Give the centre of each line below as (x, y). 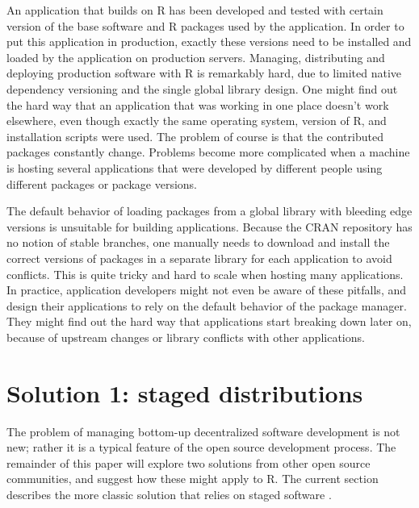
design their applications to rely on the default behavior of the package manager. (207, 305)
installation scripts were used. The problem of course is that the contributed (195, 136)
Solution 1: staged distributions (185, 392)
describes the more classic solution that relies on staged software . (169, 494)
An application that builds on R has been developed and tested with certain (195, 10)
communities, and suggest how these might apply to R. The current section (193, 479)
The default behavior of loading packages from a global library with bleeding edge (209, 211)
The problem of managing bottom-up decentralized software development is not (203, 431)
